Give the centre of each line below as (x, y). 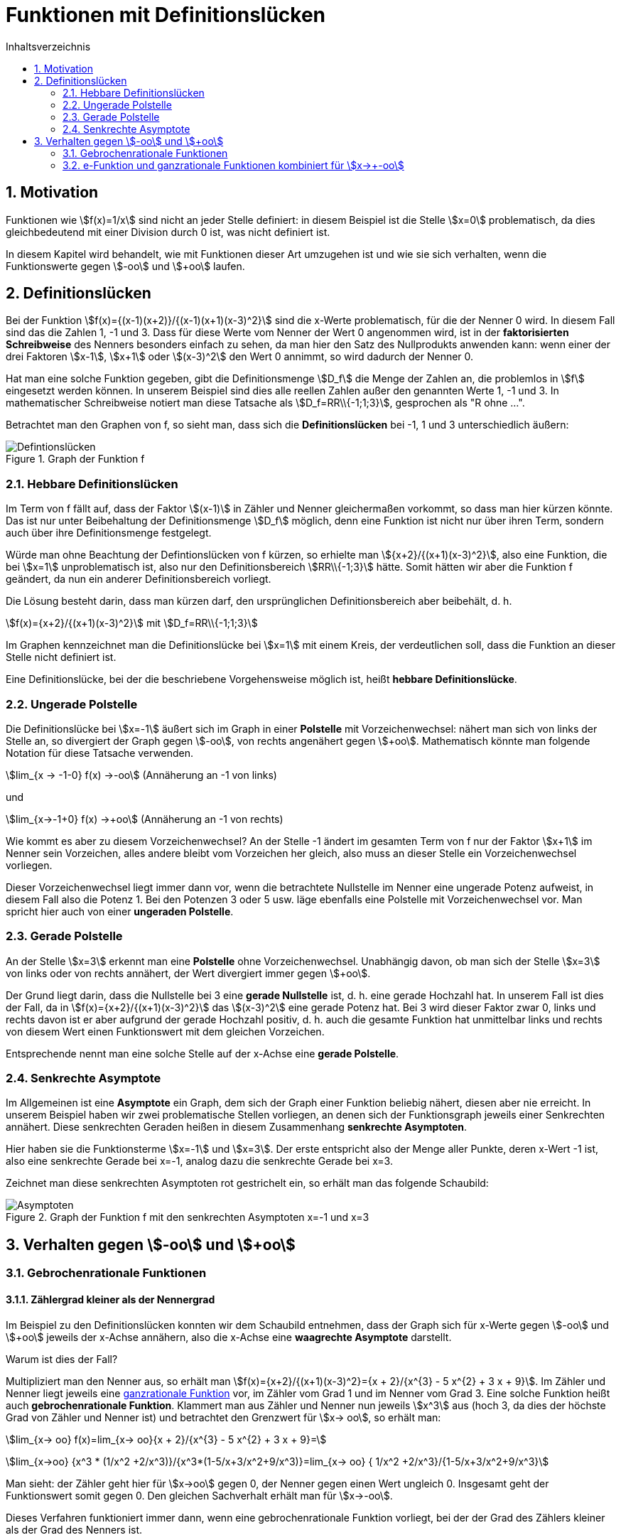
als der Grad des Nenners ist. (74, 1529)
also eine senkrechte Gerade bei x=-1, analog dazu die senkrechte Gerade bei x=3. (199, 1161)
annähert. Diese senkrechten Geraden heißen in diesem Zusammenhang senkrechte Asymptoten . (237, 1127)
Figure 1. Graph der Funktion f (75, 459)
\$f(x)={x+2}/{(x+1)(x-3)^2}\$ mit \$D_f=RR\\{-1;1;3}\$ (132, 623)
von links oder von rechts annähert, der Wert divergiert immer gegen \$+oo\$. (188, 973)
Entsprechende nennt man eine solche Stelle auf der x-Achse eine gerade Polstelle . (202, 1053)
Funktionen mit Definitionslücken (166, 15)
